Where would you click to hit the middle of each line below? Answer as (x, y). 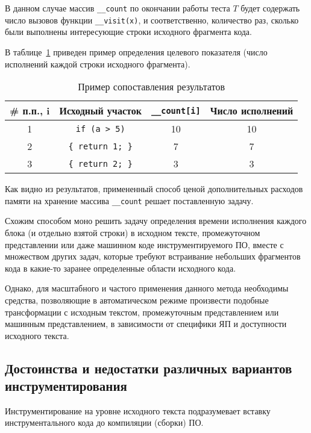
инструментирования (66, 386)
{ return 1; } (100, 146)
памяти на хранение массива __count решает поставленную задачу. (129, 200)
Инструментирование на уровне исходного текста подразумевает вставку (138, 410)
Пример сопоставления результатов (151, 87)
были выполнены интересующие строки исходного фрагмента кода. (128, 32)
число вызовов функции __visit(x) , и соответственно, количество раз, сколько (152, 20)
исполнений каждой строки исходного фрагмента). (98, 64)
